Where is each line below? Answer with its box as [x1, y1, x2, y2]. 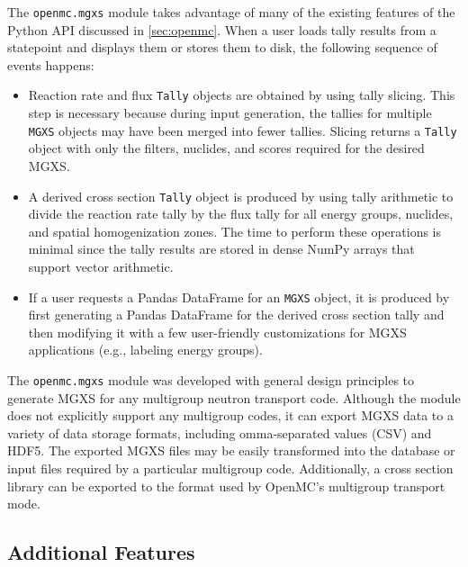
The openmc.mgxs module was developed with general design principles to [7, 371, 414, 389]
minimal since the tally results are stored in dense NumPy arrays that [28, 239, 415, 258]
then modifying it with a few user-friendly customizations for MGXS [28, 322, 407, 341]
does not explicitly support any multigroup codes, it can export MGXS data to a [7, 406, 454, 425]
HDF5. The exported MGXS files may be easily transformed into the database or [7, 441, 455, 460]
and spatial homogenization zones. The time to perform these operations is [28, 221, 442, 240]
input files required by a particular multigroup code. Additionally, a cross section [7, 459, 454, 478]
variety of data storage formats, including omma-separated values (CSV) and [7, 423, 432, 442]
